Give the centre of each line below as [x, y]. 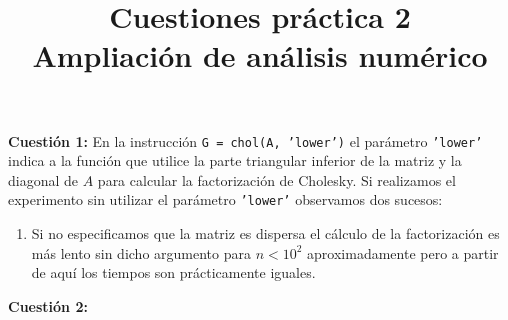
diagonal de [43, 179]
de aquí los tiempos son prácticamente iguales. [173, 272]
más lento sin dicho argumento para [141, 252]
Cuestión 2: [48, 305]
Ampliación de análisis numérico [260, 55]
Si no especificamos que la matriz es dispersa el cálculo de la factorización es [265, 233]
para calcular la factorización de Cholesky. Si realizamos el [276, 179]
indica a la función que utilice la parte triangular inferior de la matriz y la [235, 160]
